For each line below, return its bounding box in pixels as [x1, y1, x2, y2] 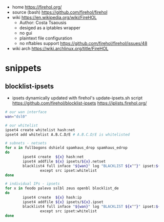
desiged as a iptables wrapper [19, 25, 81, 31]
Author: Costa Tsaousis [19, 20, 67, 25]
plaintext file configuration [19, 35, 72, 41]
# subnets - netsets [5, 141, 47, 146]
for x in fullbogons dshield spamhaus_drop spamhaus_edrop [5, 145, 128, 150]
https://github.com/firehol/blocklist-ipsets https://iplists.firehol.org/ [12, 100, 147, 106]
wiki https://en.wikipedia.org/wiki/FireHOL [12, 15, 97, 20]
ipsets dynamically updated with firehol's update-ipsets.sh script [12, 95, 143, 101]
